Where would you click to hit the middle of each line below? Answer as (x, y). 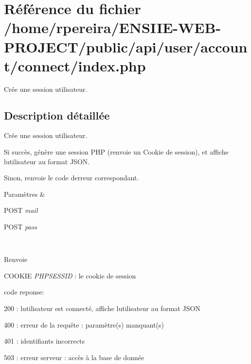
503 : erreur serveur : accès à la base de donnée (74, 357)
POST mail (21, 210)
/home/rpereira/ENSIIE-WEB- (113, 27)
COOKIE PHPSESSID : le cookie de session (70, 275)
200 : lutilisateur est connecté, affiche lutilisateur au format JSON (102, 308)
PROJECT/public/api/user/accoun (126, 46)
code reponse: (24, 292)
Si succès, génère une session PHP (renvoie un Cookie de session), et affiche (116, 152)
